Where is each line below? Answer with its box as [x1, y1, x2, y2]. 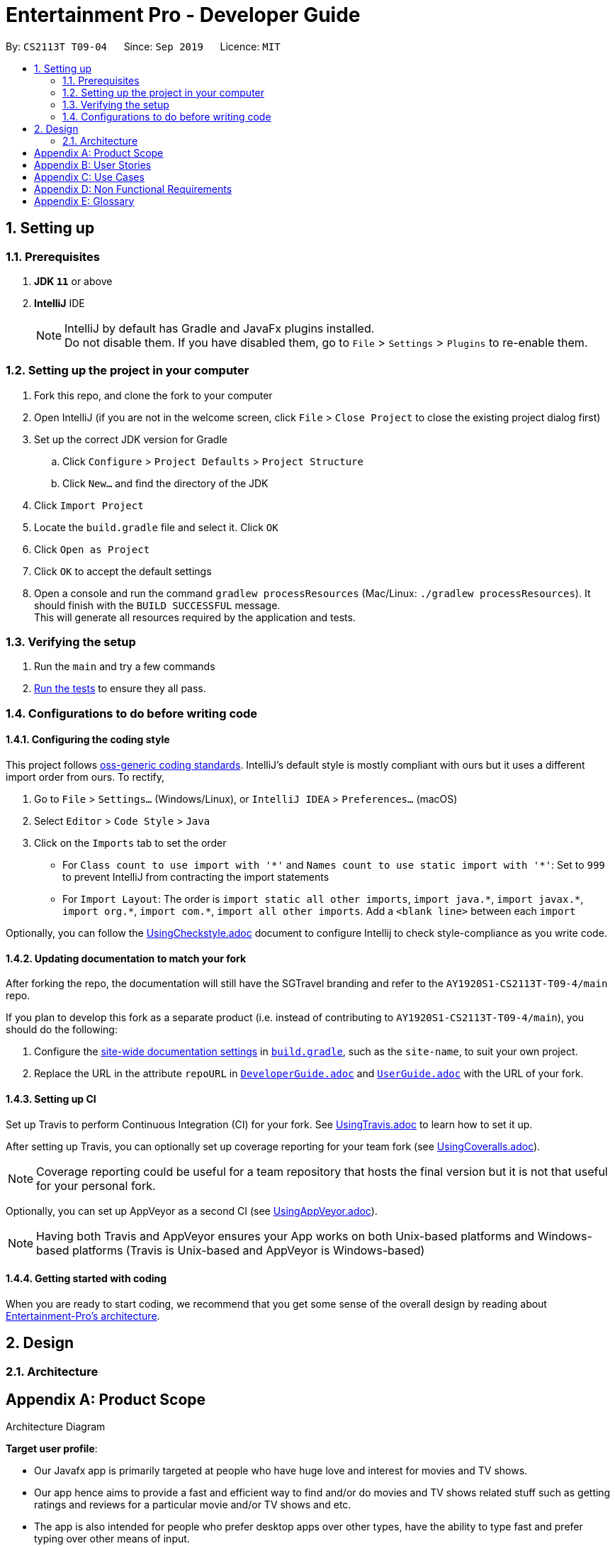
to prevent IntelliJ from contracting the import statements [62, 871, 329, 884]
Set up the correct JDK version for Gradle [34, 433, 227, 445]
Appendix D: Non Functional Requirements [34, 182, 232, 195]
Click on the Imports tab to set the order [34, 837, 227, 850]
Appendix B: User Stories [34, 158, 152, 171]
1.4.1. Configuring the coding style [6, 733, 170, 746]
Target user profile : [6, 1442, 98, 1455]
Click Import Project [34, 499, 144, 511]
